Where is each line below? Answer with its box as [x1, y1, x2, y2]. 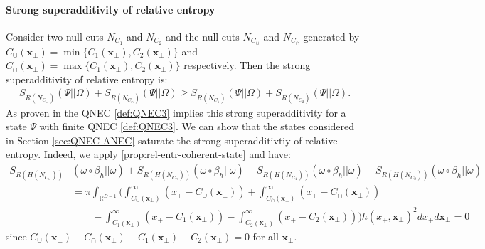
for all [252, 228, 279, 243]
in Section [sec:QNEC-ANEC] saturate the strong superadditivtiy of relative [6, 132, 338, 147]
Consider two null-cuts [6, 28, 104, 43]
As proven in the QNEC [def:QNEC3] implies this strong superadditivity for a [6, 105, 346, 120]
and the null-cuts [165, 28, 240, 43]
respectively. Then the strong [183, 58, 311, 73]
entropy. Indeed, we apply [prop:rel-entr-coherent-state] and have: [6, 147, 291, 161]
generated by [303, 28, 360, 43]
